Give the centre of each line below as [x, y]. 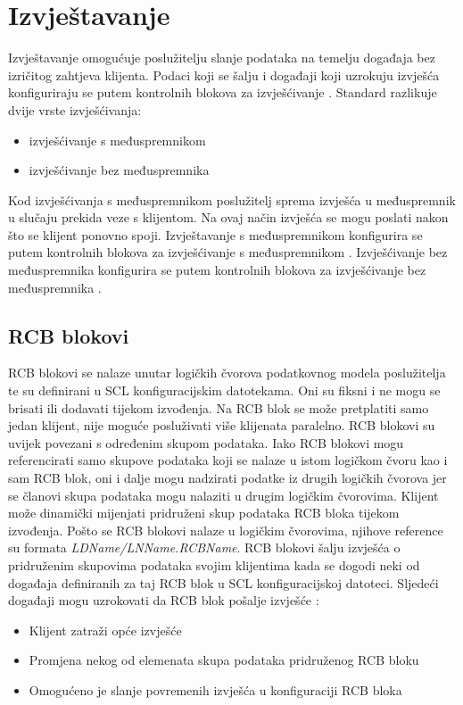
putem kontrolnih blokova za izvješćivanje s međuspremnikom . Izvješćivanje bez [228, 252]
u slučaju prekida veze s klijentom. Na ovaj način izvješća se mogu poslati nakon [228, 217]
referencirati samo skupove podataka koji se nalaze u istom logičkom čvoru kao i [228, 460]
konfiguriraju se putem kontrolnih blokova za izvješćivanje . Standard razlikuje [223, 92]
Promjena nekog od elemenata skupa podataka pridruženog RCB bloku [224, 660]
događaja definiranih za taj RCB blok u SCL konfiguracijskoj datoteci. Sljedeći [223, 582]
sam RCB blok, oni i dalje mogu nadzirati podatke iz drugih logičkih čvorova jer [227, 478]
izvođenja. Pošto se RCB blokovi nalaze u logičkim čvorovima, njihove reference [226, 530]
